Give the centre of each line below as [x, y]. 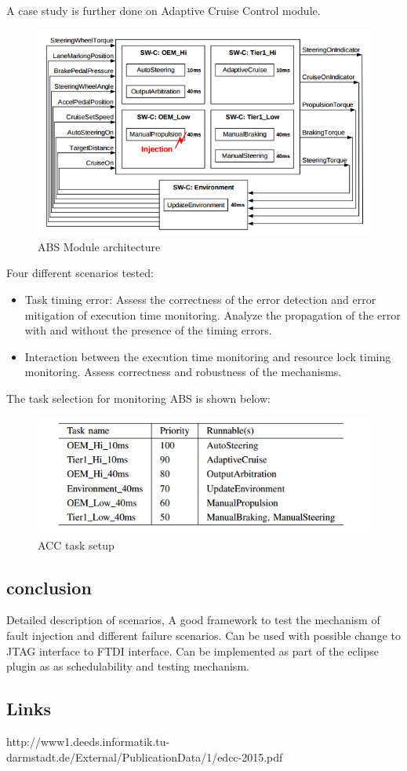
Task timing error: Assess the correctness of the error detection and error [200, 299]
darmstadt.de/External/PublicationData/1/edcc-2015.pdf [145, 756]
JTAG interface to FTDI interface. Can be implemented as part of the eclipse [193, 650]
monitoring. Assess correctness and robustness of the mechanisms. [183, 372]
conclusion [49, 587]
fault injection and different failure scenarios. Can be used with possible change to [203, 635]
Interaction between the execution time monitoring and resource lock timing [208, 356]
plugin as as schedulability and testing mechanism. [128, 666]
